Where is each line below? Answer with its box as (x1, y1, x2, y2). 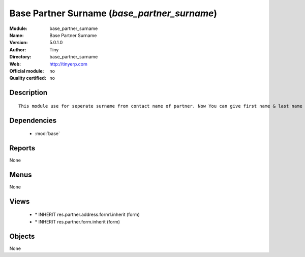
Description (9, 88, 48, 97)
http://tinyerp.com (49, 61, 87, 67)
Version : (9, 40, 28, 46)
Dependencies (9, 116, 57, 124)
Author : (9, 46, 26, 53)
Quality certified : (9, 75, 47, 81)
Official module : (9, 68, 44, 74)
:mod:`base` (35, 131, 60, 137)
